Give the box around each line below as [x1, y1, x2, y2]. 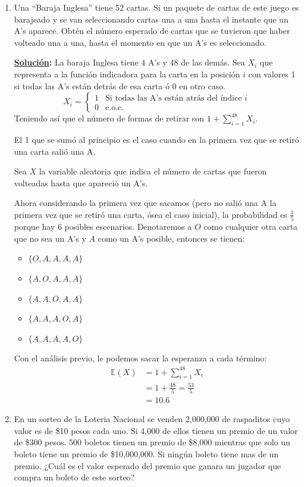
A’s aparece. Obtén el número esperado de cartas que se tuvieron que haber [14, 24, 290, 37]
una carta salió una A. [14, 145, 96, 157]
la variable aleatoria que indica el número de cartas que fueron [39, 165, 267, 177]
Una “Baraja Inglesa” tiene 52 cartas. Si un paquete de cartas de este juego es [14, 1, 299, 13]
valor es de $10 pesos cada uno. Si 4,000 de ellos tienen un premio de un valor [14, 424, 298, 436]
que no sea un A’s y [14, 232, 86, 244]
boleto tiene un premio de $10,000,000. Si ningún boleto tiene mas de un [14, 447, 279, 460]
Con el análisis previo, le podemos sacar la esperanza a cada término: [14, 352, 267, 364]
